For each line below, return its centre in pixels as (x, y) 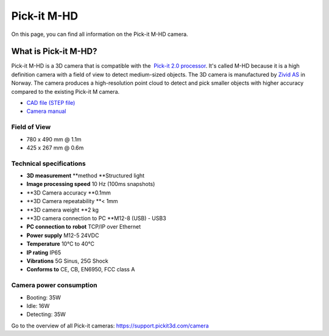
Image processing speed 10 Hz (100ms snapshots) (91, 184)
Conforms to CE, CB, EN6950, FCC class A (81, 270)
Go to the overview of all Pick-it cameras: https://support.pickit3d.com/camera (110, 326)
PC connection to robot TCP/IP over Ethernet (84, 227)
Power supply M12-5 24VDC (63, 235)
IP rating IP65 (44, 252)
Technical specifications (48, 163)
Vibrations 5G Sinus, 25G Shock (68, 261)
